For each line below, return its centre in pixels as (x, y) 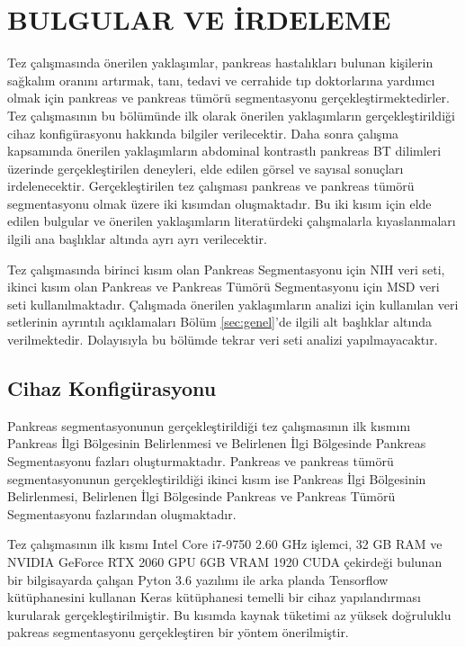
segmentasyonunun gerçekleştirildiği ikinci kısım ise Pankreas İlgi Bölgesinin (217, 478)
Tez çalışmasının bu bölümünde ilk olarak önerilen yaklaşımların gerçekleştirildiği (231, 115)
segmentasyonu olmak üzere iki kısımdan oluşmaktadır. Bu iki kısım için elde (219, 203)
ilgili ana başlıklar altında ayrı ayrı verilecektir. (137, 239)
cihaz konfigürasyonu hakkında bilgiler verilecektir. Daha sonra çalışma (203, 133)
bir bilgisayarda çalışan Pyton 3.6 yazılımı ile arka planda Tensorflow (198, 579)
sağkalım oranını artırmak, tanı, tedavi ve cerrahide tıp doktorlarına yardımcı (221, 80)
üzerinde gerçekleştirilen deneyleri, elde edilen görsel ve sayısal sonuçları (206, 168)
